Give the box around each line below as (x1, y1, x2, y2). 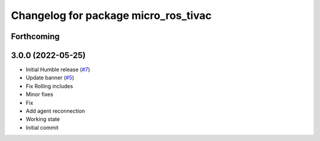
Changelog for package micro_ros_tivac (11, 9, 212, 22)
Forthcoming (11, 31, 60, 41)
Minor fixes (25, 91, 53, 98)
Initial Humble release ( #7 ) (25, 66, 90, 73)
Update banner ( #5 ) (25, 74, 74, 81)
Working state (25, 116, 60, 123)
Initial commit (25, 124, 59, 131)
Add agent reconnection (25, 107, 85, 115)
